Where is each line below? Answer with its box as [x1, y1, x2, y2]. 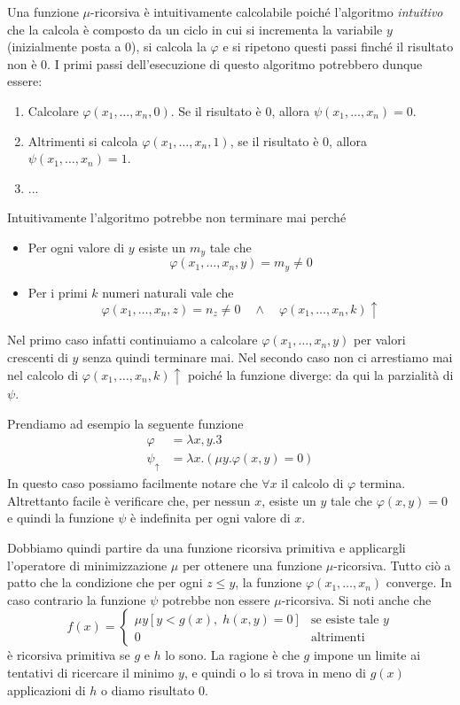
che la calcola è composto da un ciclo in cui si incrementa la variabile [7, 19, 383, 38]
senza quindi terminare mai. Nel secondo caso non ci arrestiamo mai [82, 348, 453, 367]
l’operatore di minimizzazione [7, 555, 168, 574]
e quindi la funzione [7, 508, 114, 527]
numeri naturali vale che [102, 283, 234, 301]
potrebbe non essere [161, 590, 270, 608]
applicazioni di [7, 680, 86, 699]
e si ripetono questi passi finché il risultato [222, 37, 454, 56]
